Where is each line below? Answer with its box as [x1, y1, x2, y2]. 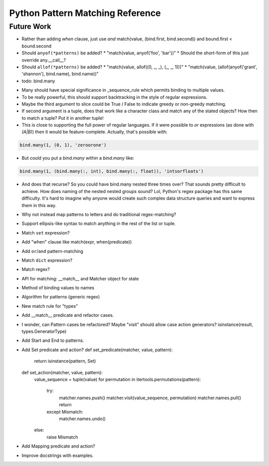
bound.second [21, 43, 52, 49]
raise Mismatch [46, 434, 78, 440]
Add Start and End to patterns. [21, 337, 84, 344]
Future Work [9, 22, 51, 31]
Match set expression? [21, 230, 70, 235]
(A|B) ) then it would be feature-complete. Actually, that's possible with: [21, 129, 168, 135]
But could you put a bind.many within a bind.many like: [21, 155, 134, 161]
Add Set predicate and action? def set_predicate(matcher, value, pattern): [21, 347, 173, 353]
